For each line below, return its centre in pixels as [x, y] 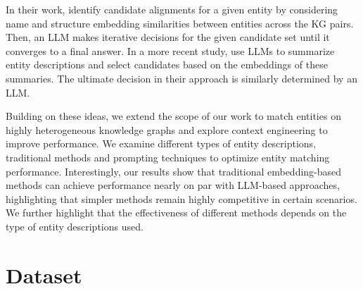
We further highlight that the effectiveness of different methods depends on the [176, 213]
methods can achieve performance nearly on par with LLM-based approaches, [173, 185]
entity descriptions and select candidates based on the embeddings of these [167, 64]
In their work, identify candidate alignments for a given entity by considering [172, 9]
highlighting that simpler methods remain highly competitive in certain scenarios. [181, 198]
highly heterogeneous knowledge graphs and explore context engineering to [167, 129]
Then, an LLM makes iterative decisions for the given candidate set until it [168, 37]
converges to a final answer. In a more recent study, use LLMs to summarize [170, 50]
